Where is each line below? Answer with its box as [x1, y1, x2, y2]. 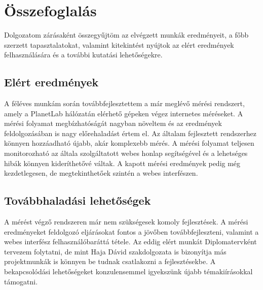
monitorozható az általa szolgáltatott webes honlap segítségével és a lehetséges [4, 148, 248, 158]
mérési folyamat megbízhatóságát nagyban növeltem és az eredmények [4, 118, 222, 128]
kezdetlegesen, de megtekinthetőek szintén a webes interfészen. [4, 168, 198, 178]
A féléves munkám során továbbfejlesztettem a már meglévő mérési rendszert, [4, 98, 245, 109]
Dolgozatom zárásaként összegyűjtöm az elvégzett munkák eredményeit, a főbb [4, 29, 249, 40]
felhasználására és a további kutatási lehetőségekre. [4, 49, 163, 60]
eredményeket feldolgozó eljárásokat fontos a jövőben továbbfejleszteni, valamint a [4, 226, 259, 237]
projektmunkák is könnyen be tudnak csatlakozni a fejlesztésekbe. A [4, 256, 216, 267]
